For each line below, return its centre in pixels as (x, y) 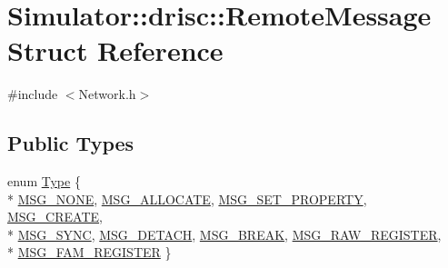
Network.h (107, 94)
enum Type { (44, 181)
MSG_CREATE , (55, 217)
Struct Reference (115, 50)
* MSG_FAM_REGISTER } (90, 252)
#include (33, 94)
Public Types (71, 143)
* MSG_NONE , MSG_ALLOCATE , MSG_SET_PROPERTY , (187, 199)
